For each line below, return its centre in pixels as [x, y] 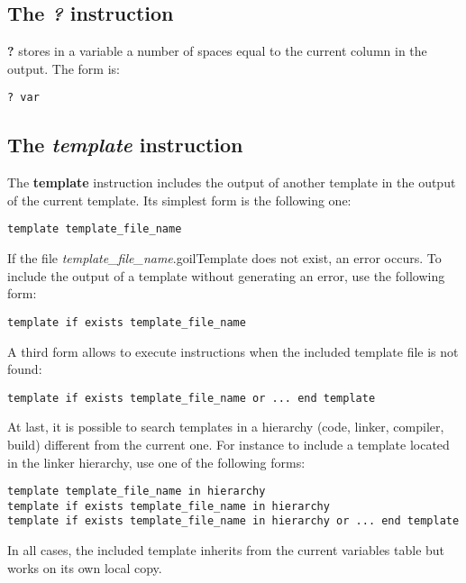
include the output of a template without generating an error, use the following [226, 275]
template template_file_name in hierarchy [137, 492]
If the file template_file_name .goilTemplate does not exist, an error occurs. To [224, 258]
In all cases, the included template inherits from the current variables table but [226, 550]
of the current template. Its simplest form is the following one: [179, 200]
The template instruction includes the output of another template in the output [232, 182]
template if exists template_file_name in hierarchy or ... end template [233, 521]
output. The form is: [64, 68]
